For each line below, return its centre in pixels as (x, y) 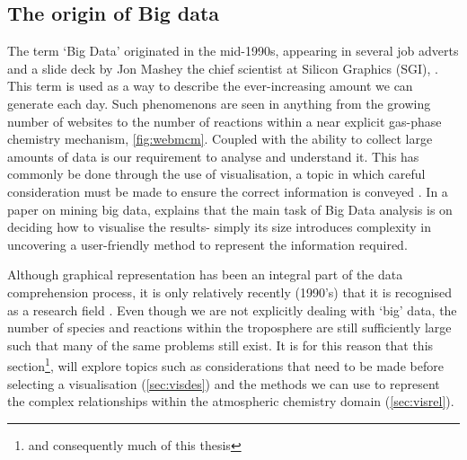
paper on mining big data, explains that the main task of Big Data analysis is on (230, 209)
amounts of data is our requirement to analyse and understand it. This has (213, 156)
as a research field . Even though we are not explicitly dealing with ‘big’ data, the (232, 310)
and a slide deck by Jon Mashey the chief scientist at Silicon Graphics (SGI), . (223, 68)
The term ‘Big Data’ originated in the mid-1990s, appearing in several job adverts (233, 51)
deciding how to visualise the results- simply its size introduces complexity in (219, 227)
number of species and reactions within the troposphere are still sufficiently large (229, 327)
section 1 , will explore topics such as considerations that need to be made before (225, 364)
